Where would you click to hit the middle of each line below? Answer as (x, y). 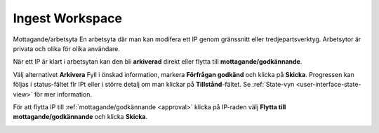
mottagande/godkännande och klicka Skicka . (80, 117)
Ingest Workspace (68, 18)
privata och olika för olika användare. (67, 48)
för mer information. (63, 94)
